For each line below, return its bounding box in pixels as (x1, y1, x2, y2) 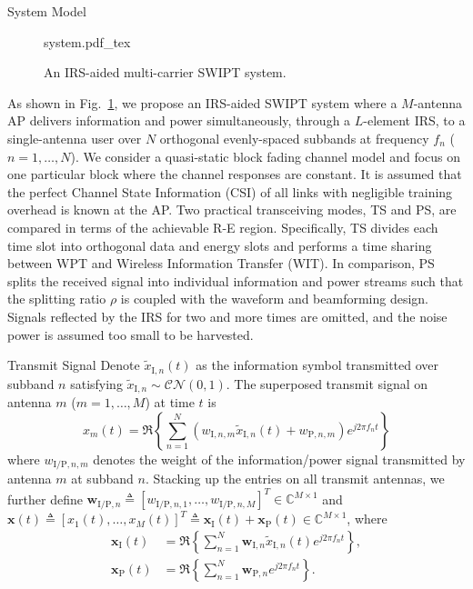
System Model (7, 2, 86, 20)
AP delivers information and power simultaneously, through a (7, 111, 351, 130)
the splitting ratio (7, 289, 106, 308)
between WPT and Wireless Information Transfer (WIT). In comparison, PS (7, 254, 435, 273)
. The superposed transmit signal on (226, 374, 428, 393)
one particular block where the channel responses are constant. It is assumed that (7, 165, 462, 184)
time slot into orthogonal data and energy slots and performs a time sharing (7, 235, 432, 255)
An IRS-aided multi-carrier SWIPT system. (44, 63, 287, 82)
